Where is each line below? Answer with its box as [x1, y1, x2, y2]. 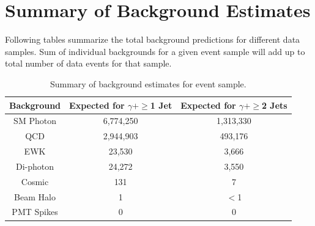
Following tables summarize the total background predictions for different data [5, 33, 300, 46]
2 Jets [261, 98, 287, 111]
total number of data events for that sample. [5, 57, 172, 70]
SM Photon [13, 114, 56, 127]
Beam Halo [14, 190, 56, 203]
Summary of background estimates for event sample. [50, 77, 246, 90]
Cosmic [21, 175, 49, 188]
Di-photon [16, 159, 54, 172]
